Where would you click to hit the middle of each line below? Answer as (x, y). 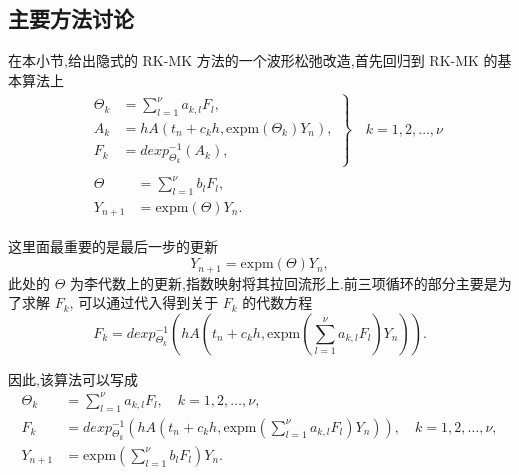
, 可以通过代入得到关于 (144, 302)
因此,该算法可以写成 (73, 378)
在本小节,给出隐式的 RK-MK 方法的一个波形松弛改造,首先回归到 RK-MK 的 (253, 60)
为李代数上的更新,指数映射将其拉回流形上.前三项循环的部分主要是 (284, 282)
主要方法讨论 (71, 18)
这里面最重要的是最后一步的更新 (113, 246)
